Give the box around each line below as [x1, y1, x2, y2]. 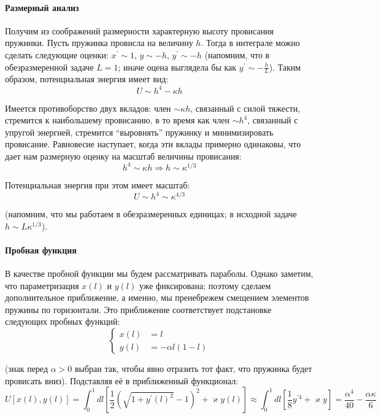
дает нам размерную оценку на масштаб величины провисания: [5, 149, 242, 162]
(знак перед [5, 362, 48, 375]
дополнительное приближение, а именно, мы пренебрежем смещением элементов [5, 291, 309, 304]
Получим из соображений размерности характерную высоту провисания [5, 24, 274, 37]
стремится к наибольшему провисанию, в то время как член [5, 114, 230, 126]
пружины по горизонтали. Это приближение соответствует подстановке [5, 303, 272, 315]
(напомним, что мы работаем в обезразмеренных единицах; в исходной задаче [5, 207, 297, 220]
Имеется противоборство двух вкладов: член [5, 101, 171, 114]
